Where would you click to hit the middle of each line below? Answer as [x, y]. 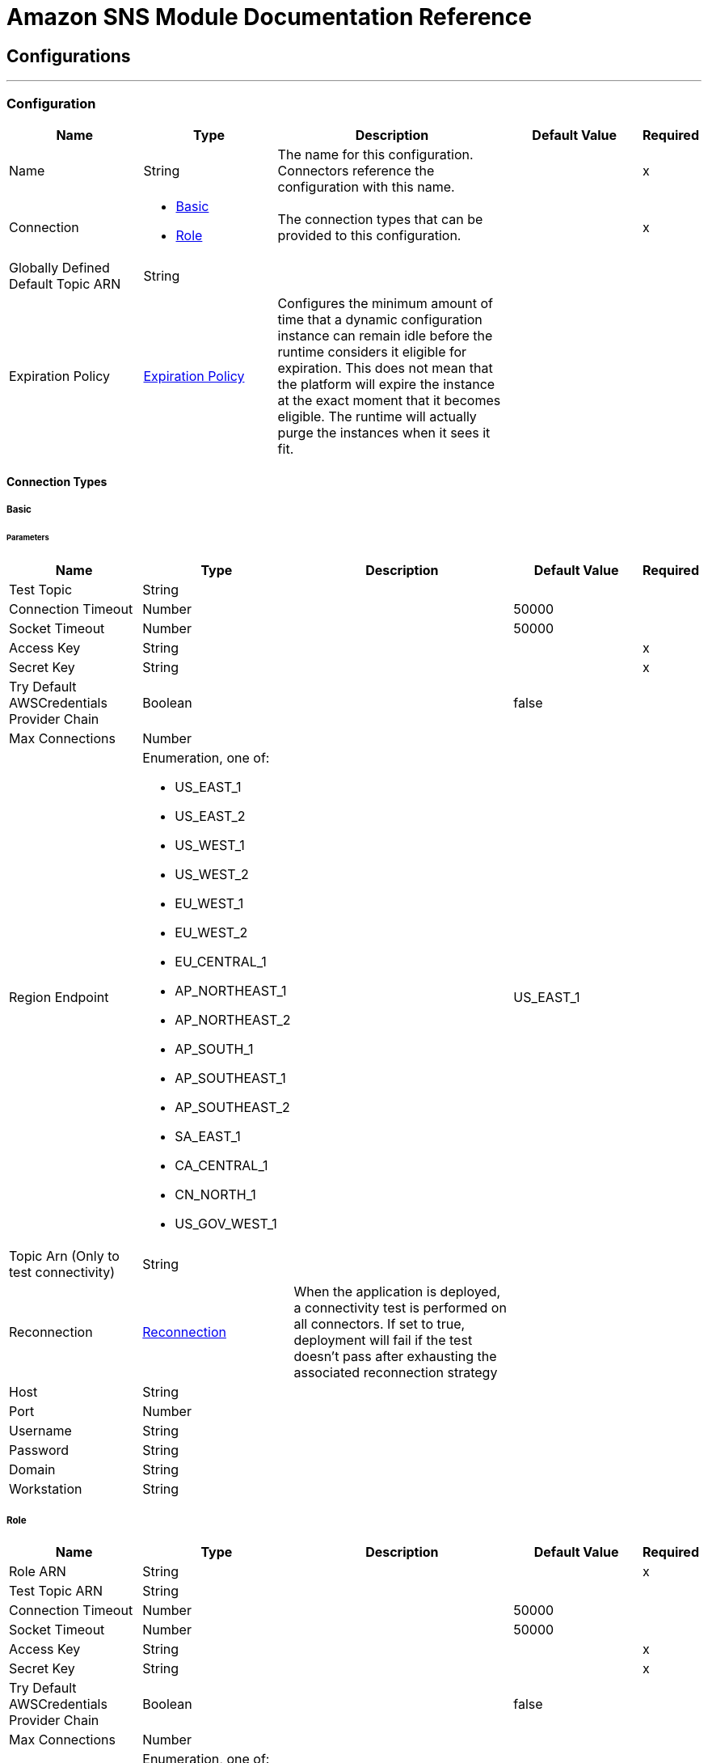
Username [40, 1430]
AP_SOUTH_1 [214, 1048]
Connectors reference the [356, 170]
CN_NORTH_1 [215, 1194]
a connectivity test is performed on [400, 1307]
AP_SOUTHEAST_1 [230, 1078]
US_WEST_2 [212, 874]
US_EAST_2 [210, 816]
